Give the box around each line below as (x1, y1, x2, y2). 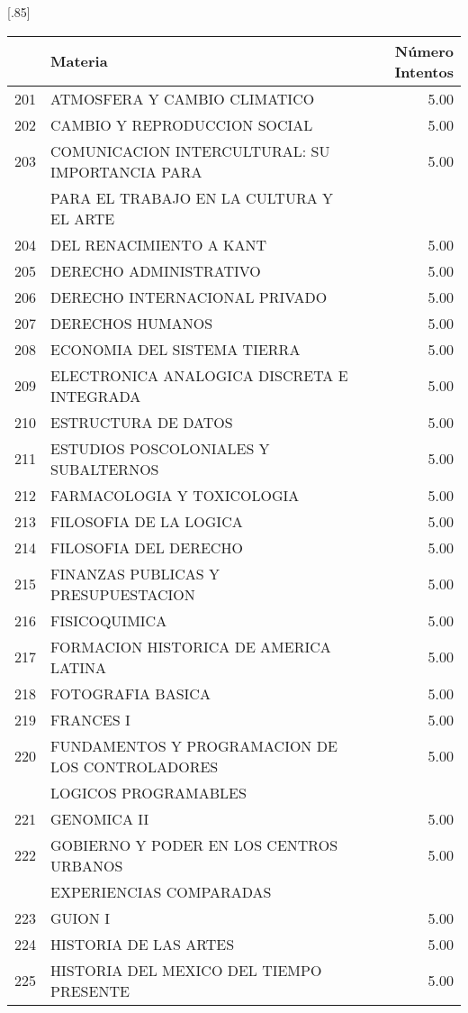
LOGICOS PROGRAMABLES (50, 781, 247, 803)
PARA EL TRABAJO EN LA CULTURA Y (50, 187, 334, 208)
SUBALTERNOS (50, 458, 159, 479)
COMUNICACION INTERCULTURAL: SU (50, 140, 330, 161)
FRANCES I (50, 708, 130, 730)
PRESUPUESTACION (50, 583, 195, 605)
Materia (50, 50, 108, 72)
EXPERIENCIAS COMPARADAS (50, 881, 272, 902)
